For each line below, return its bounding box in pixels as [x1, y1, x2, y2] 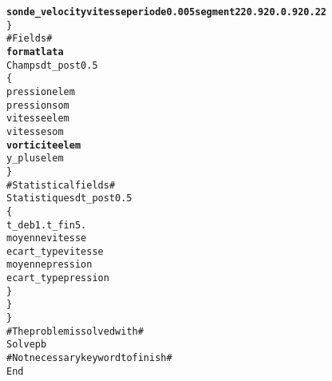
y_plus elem [6, 153, 64, 165]
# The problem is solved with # [6, 325, 144, 337]
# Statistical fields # [6, 179, 116, 191]
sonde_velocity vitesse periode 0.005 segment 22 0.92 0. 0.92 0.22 [6, 6, 326, 18]
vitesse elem [6, 113, 69, 125]
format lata [6, 46, 64, 58]
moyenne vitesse [6, 232, 87, 244]
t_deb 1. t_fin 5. [6, 219, 87, 231]
